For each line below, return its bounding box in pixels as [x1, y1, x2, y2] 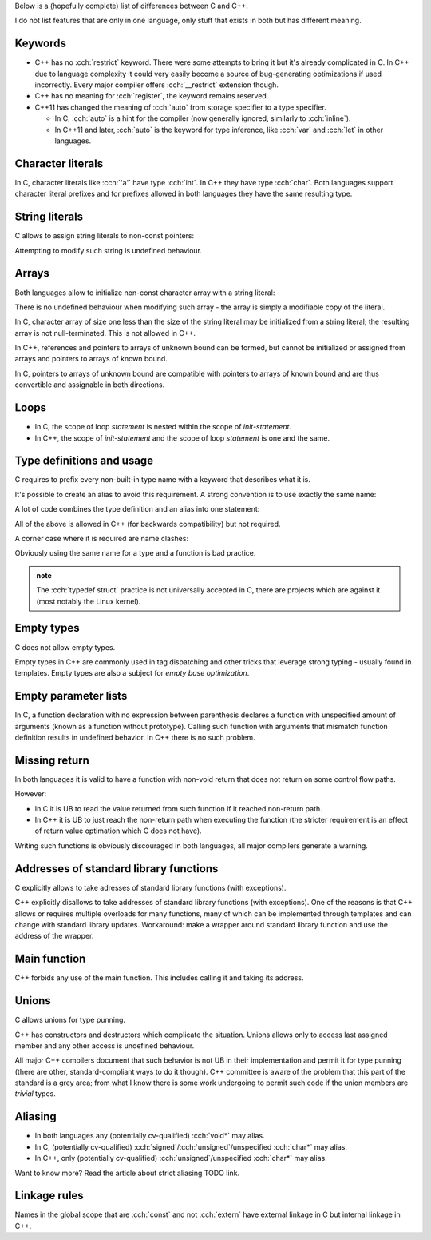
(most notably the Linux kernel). [36, 596, 141, 606]
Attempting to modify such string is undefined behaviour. [14, 245, 203, 255]
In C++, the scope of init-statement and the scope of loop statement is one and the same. [34, 433, 330, 443]
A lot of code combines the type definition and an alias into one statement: [14, 504, 260, 514]
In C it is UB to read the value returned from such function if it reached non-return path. [34, 803, 322, 813]
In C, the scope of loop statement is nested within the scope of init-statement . [34, 422, 291, 432]
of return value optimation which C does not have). [34, 826, 203, 835]
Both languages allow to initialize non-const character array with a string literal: [14, 288, 275, 297]
